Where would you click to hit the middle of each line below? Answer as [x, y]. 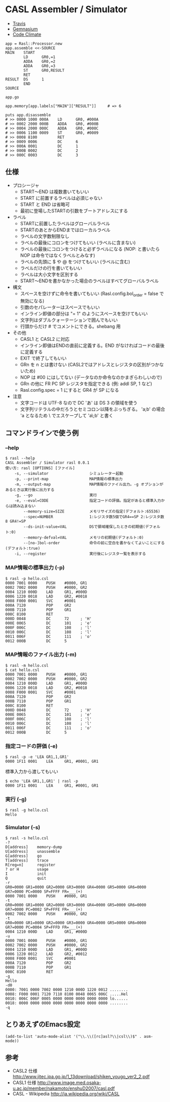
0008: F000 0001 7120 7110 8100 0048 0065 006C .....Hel [67, 994]
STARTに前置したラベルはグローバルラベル [65, 223]
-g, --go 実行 [56, 495]
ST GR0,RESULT [44, 70]
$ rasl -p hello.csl [27, 579]
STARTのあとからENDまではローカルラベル [65, 230]
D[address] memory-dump [34, 847]
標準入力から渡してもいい [32, 772]
